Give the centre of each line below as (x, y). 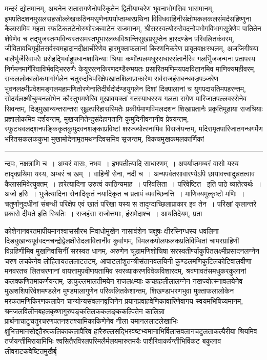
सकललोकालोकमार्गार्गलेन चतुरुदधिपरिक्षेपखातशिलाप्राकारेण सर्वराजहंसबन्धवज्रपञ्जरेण (112, 78)
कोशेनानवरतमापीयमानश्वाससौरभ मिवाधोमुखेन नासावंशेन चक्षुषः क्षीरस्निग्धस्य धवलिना (112, 230)
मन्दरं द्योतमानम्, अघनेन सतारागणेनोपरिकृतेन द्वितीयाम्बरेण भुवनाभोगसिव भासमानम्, (109, 8)
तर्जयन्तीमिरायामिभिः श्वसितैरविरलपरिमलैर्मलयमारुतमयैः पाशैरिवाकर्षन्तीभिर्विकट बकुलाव (113, 341)
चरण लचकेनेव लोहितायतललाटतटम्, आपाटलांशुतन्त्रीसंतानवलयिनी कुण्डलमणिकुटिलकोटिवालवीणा (128, 261)
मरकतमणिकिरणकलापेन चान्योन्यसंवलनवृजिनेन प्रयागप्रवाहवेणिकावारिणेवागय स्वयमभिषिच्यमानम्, (124, 301)
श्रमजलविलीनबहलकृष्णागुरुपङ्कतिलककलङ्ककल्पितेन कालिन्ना (85, 311)
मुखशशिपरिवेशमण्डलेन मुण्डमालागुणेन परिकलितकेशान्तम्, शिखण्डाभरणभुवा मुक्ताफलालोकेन (119, 291)
